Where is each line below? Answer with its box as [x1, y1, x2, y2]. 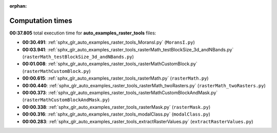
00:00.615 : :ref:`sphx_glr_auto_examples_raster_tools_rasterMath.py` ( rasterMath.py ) [22, 75, 209, 82]
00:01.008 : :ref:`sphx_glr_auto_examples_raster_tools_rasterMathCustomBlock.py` [22, 61, 197, 67]
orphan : [9, 3, 27, 9]
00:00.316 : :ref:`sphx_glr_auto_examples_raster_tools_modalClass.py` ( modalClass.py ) [22, 111, 210, 118]
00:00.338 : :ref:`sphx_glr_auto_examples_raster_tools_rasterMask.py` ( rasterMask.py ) [22, 104, 211, 110]
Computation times [9, 16, 72, 25]
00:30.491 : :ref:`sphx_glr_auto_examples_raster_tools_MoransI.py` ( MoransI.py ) [22, 39, 195, 46]
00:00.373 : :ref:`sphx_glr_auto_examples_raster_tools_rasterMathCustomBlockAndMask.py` [22, 90, 218, 96]
